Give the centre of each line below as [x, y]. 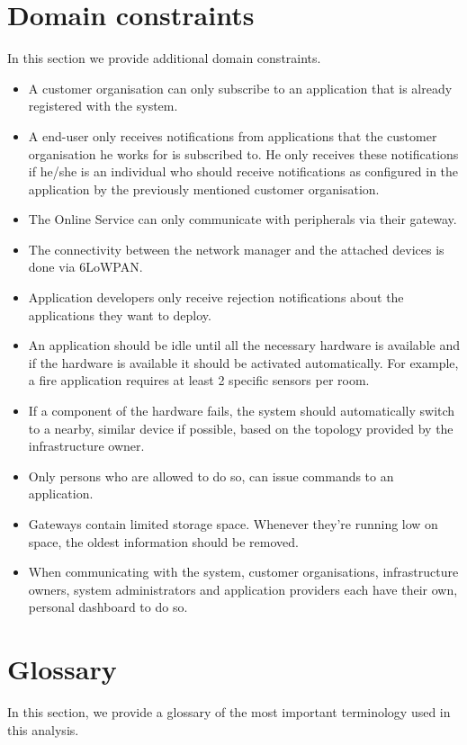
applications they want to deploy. [120, 314]
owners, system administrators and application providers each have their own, [243, 589]
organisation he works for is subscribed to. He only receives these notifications [243, 153]
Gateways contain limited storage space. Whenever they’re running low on [233, 524]
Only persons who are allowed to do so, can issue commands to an [211, 476]
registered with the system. [103, 106]
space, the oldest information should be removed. [163, 541]
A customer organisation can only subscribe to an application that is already [240, 88]
